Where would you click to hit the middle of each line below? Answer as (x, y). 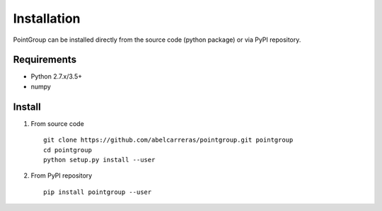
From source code (57, 123)
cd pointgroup (68, 150)
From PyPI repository (62, 176)
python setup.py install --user (99, 160)
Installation (47, 18)
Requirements (45, 60)
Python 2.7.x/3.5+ (57, 76)
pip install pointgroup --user (98, 192)
